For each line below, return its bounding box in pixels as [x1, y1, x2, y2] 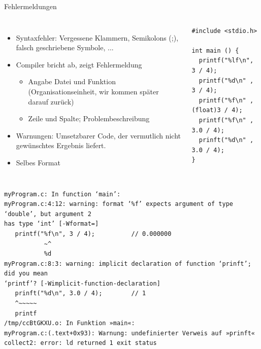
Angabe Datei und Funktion [28, 76, 116, 87]
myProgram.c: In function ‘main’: [4, 190, 121, 198]
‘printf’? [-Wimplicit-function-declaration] [4, 280, 160, 287]
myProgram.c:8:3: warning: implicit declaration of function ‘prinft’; [4, 260, 251, 267]
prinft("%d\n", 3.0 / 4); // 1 [15, 290, 146, 297]
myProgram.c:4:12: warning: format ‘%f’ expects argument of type [4, 200, 234, 208]
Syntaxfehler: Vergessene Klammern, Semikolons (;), [16, 32, 179, 43]
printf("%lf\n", [199, 57, 254, 64]
